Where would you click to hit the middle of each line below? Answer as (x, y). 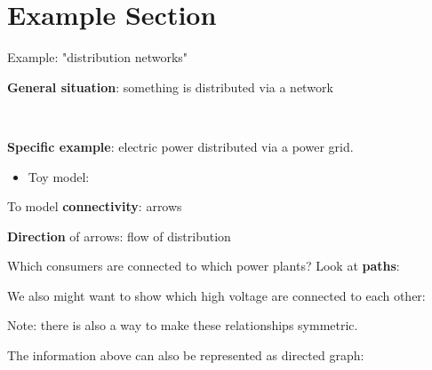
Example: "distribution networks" (98, 57)
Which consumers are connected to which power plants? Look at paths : (204, 266)
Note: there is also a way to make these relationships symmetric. (183, 325)
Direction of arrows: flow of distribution (119, 236)
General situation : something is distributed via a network (170, 87)
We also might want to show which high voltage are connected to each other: (216, 295)
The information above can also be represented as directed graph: (186, 355)
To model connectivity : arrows (95, 206)
